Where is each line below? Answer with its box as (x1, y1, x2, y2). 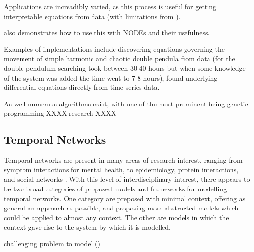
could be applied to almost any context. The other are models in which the (4, 212, 229, 222)
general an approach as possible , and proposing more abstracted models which (4, 203, 239, 213)
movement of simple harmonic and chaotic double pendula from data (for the (4, 53, 235, 63)
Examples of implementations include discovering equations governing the (4, 43, 225, 54)
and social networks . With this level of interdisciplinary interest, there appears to (4, 174, 250, 184)
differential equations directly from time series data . (4, 82, 160, 92)
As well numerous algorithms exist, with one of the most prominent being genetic (4, 98, 248, 108)
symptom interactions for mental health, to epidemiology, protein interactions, (4, 164, 239, 174)
